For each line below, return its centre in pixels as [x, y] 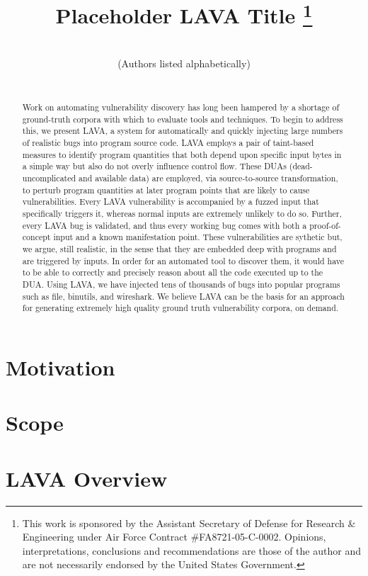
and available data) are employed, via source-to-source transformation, [208, 177]
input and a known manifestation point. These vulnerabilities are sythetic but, [198, 237]
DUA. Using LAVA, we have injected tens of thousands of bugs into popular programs [181, 284]
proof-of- [325, 225]
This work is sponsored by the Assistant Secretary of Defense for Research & [189, 523]
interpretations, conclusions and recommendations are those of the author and [191, 550]
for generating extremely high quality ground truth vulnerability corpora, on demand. [180, 308]
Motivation [61, 367]
